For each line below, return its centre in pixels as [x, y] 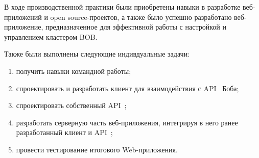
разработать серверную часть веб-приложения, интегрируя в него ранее [127, 122]
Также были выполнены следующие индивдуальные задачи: [97, 54]
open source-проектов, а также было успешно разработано [141, 17]
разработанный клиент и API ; [64, 132]
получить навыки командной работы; [74, 71]
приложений [23, 17]
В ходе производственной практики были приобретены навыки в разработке [122, 7]
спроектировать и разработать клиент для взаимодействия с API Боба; [127, 88]
